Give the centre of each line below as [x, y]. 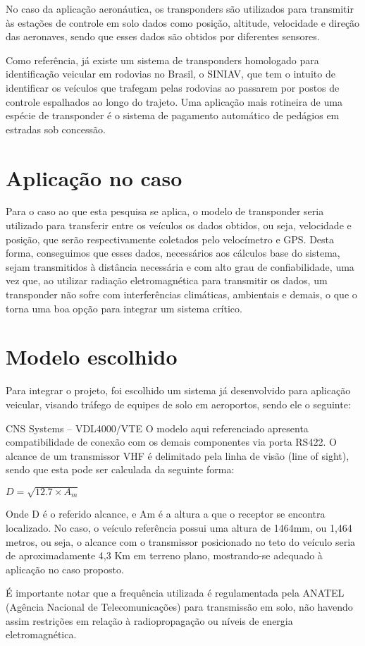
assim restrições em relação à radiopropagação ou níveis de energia [149, 620]
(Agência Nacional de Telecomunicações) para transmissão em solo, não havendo [179, 607]
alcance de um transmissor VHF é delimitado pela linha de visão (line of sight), [178, 455]
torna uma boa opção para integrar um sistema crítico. [124, 308]
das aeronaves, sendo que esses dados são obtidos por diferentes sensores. [163, 36]
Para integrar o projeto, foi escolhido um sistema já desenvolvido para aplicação [178, 390]
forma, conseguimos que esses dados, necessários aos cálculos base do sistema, [173, 253]
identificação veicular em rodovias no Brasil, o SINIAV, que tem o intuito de [171, 74]
